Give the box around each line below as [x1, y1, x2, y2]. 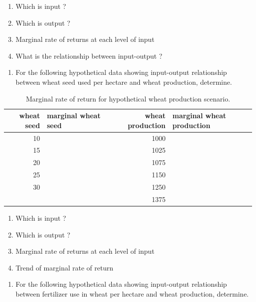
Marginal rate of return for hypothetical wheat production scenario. [26, 93, 230, 103]
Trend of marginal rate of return [15, 262, 113, 272]
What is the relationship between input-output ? [15, 50, 162, 61]
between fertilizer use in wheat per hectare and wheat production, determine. [15, 288, 249, 299]
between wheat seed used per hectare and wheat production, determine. [15, 76, 232, 87]
